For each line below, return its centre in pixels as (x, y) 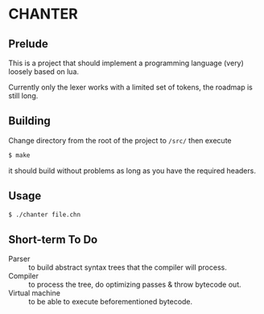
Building (29, 121)
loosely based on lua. (43, 72)
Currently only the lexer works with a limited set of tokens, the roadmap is (131, 87)
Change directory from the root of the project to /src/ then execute (120, 140)
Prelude (28, 44)
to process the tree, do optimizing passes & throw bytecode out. (135, 285)
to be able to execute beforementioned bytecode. (111, 302)
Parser (19, 259)
